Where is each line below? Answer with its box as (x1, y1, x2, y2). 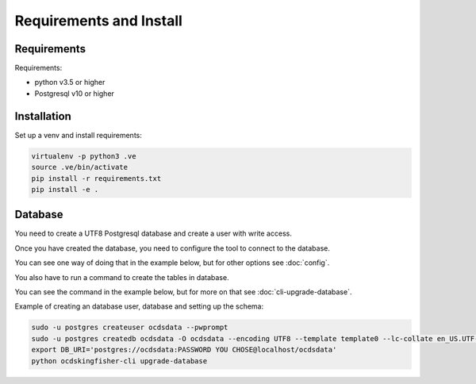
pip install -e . (31, 185, 99, 194)
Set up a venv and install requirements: (14, 130, 143, 140)
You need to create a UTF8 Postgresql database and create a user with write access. (14, 228, 293, 238)
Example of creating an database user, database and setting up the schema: (14, 301, 264, 311)
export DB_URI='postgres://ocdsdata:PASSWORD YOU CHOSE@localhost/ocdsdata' (31, 345, 337, 355)
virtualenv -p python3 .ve (31, 152, 136, 160)
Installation (14, 109, 71, 123)
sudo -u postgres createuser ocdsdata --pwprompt (31, 323, 228, 332)
